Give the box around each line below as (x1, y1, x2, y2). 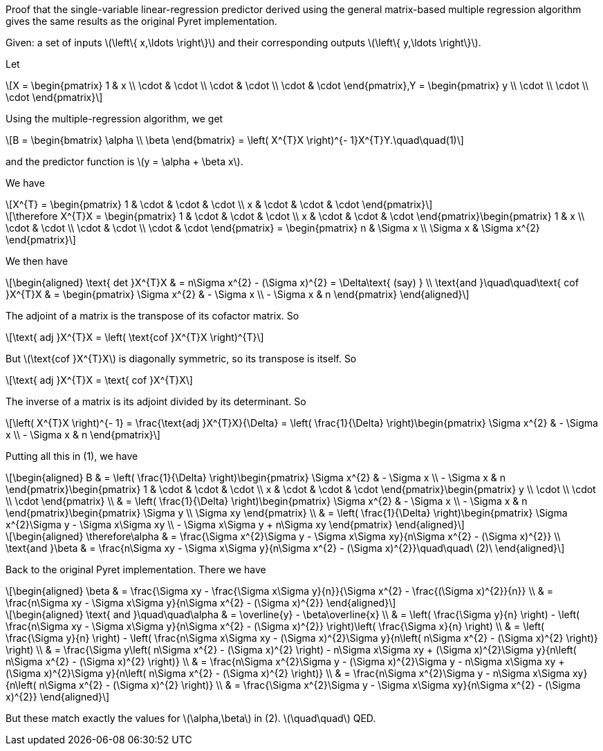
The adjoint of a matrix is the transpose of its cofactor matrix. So (6, 310, 299, 322)
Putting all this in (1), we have (6, 450, 138, 462)
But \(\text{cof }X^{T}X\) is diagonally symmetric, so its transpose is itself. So (6, 353, 357, 364)
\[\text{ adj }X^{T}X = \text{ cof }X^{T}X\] (6, 374, 193, 386)
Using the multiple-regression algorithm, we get (6, 113, 223, 124)
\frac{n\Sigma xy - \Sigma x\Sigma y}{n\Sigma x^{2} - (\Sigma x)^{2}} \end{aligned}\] (6, 597, 396, 609)
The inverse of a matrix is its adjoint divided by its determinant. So (6, 396, 306, 407)
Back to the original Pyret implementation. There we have (6, 564, 266, 575)
